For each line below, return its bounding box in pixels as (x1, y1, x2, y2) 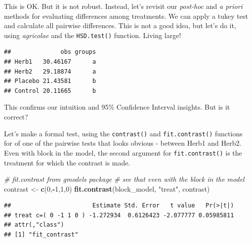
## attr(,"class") (4, 221, 64, 229)
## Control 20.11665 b (4, 87, 96, 94)
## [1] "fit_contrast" (4, 231, 79, 239)
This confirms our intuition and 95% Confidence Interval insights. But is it (4, 102, 230, 112)
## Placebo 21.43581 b (4, 78, 96, 85)
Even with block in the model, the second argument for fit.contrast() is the (4, 147, 242, 158)
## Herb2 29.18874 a (4, 68, 96, 75)
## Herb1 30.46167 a (4, 58, 96, 66)
